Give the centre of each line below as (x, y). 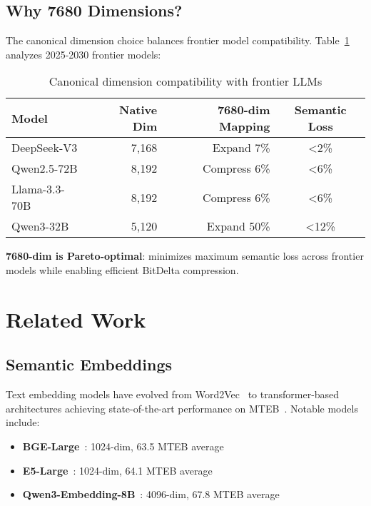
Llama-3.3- (38, 189)
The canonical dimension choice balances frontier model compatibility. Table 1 (178, 40)
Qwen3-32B (40, 226)
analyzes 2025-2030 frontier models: (83, 54)
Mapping (245, 126)
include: (23, 422)
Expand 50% (238, 226)
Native (138, 110)
